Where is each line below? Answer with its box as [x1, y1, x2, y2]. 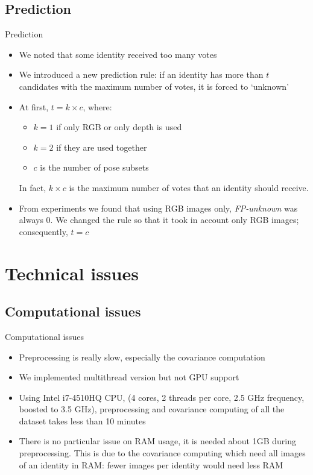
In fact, [19, 181, 46, 193]
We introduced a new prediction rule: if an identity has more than [19, 68, 264, 81]
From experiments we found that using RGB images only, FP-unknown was [19, 201, 298, 214]
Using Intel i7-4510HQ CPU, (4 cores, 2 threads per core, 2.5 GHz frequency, [19, 391, 305, 403]
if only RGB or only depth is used [56, 121, 182, 133]
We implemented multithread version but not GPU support [19, 371, 239, 383]
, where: [83, 100, 112, 113]
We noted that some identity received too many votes [19, 48, 217, 60]
